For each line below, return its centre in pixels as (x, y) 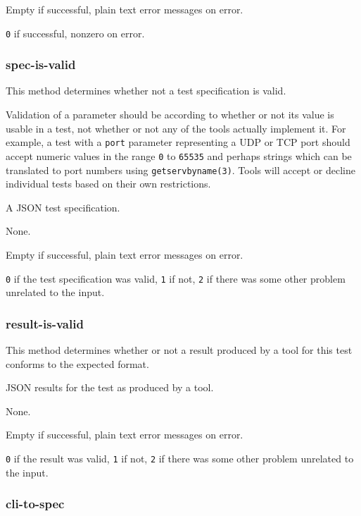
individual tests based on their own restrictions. (108, 184)
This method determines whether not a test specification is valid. (146, 91)
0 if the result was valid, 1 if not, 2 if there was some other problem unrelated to (180, 459)
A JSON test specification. (63, 207)
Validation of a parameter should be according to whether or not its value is (170, 115)
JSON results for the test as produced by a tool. (110, 387)
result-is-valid (45, 323)
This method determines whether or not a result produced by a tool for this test (179, 350)
